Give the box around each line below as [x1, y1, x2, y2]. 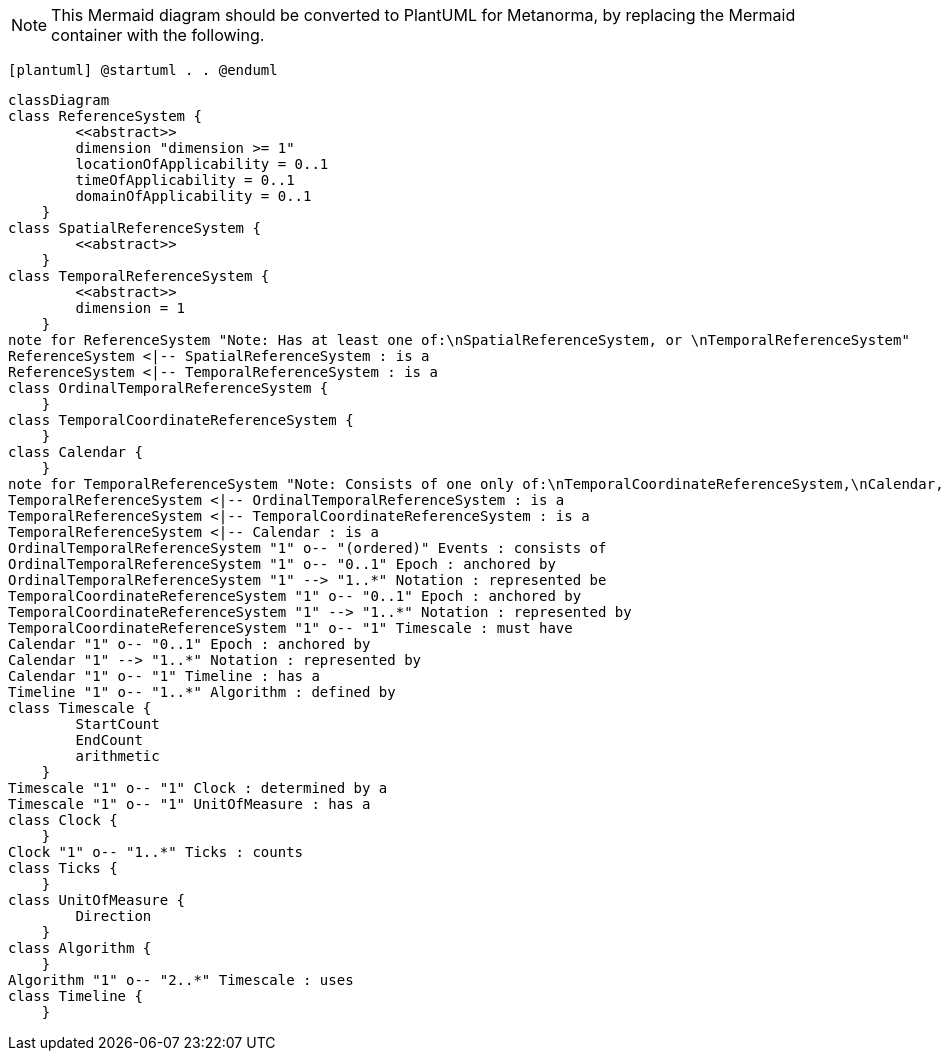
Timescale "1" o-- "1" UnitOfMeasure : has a [8, 796, 371, 812]
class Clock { [8, 812, 118, 828]
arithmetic [75, 748, 160, 764]
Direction [75, 908, 152, 924]
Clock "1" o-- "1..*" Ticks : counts [8, 844, 304, 860]
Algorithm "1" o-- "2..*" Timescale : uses [8, 972, 354, 988]
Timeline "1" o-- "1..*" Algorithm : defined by [8, 684, 396, 700]
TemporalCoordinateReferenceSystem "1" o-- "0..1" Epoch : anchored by [8, 588, 582, 604]
